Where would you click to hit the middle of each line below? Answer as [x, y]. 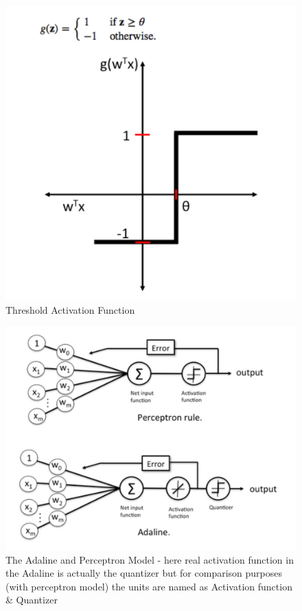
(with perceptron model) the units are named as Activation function [149, 586]
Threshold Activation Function [70, 309]
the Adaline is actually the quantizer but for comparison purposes [144, 573]
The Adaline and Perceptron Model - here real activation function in [150, 559]
